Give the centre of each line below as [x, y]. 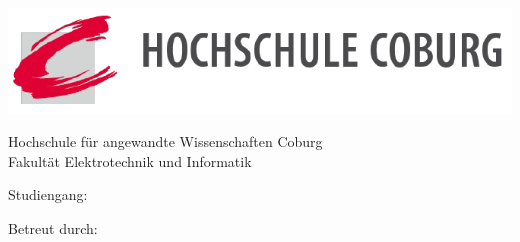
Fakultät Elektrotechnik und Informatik [130, 160]
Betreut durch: [53, 228]
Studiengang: [48, 194]
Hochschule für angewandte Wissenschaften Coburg [165, 141]
